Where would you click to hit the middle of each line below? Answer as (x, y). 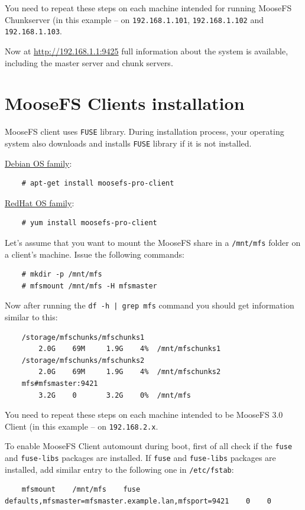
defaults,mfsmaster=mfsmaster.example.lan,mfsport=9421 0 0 (138, 501)
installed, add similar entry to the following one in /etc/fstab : (119, 469)
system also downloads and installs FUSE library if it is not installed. (128, 143)
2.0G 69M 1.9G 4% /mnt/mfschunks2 (130, 372)
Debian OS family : (38, 163)
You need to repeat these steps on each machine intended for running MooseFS (148, 8)
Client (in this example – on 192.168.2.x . (82, 426)
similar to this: (31, 317)
